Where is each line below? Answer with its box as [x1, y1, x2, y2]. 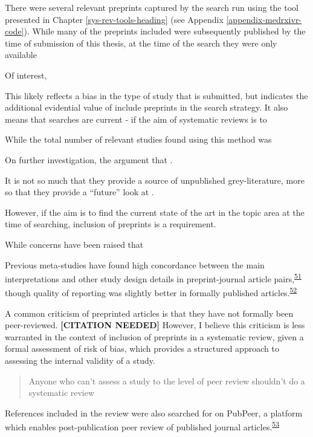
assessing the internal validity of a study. [5, 354, 155, 366]
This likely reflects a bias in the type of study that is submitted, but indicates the [5, 89, 308, 102]
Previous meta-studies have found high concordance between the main [5, 258, 265, 271]
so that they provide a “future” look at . [5, 186, 154, 198]
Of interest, [5, 68, 47, 81]
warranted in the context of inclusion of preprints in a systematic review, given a [5, 330, 304, 343]
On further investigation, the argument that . [5, 153, 173, 166]
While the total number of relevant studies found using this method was [5, 133, 272, 146]
